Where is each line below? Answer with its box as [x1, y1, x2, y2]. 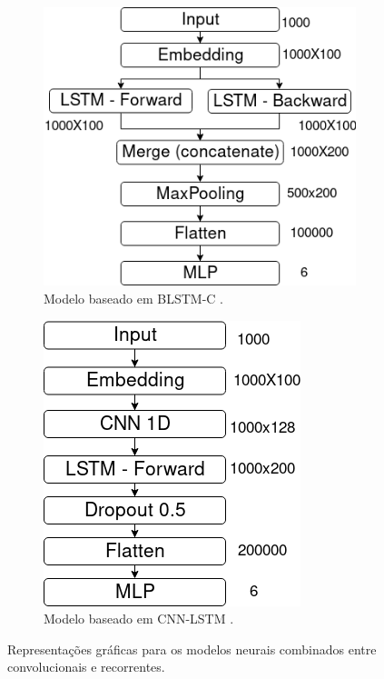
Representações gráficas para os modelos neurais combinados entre [7, 639, 377, 658]
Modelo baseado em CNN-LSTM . [44, 609, 234, 628]
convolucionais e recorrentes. [7, 657, 165, 676]
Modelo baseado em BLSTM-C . [44, 289, 224, 308]
